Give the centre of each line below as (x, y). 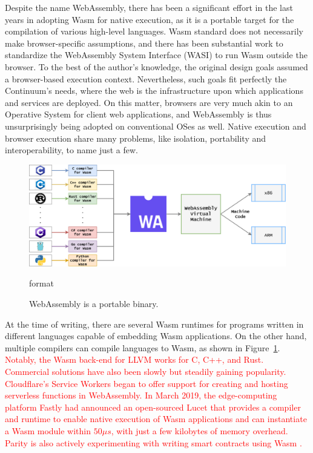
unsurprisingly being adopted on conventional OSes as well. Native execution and (156, 126)
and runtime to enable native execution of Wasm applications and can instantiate (156, 419)
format (41, 283)
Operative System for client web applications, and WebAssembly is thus (138, 114)
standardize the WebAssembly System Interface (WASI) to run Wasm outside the (156, 55)
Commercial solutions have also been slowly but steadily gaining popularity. (146, 371)
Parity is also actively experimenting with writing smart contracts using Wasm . (153, 442)
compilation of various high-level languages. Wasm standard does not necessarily (154, 31)
